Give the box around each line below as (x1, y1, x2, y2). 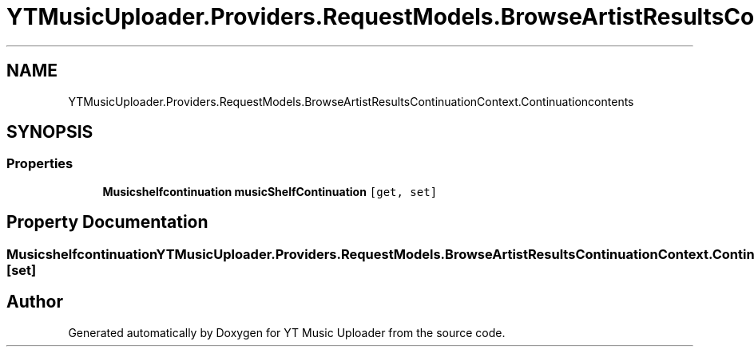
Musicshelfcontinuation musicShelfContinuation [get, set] (102, 184, 438, 198)
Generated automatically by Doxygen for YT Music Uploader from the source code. (68, 325, 506, 339)
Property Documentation (6, 212, 208, 233)
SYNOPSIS (6, 122, 93, 143)
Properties (6, 155, 73, 172)
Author (6, 292, 63, 312)
